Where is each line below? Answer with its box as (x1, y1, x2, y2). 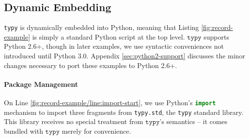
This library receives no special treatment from (4, 116, 143, 126)
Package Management (4, 79, 78, 89)
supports (203, 31, 229, 42)
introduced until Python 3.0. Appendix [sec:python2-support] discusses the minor (4, 51, 245, 61)
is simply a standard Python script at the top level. (32, 31, 185, 42)
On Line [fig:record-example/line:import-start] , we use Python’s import (4, 97, 216, 108)
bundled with (4, 125, 43, 136)
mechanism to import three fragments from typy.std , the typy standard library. (4, 107, 244, 117)
